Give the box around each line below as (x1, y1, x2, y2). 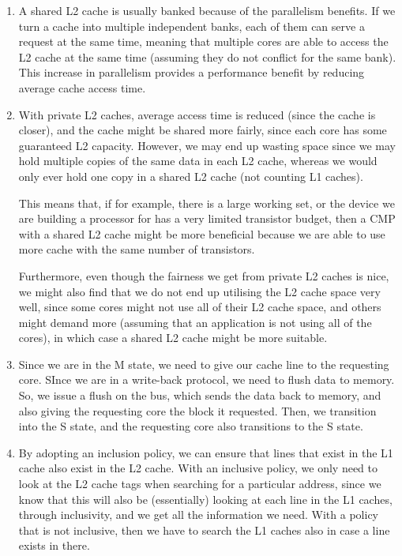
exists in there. (18, 537, 90, 554)
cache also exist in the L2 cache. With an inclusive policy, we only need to (18, 460, 378, 476)
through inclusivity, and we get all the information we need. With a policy (18, 506, 378, 523)
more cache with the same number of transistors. (18, 241, 255, 257)
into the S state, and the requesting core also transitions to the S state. (18, 418, 363, 434)
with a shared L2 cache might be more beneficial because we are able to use (18, 225, 385, 242)
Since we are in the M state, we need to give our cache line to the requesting (18, 355, 389, 372)
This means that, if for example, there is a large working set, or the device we (18, 194, 395, 211)
